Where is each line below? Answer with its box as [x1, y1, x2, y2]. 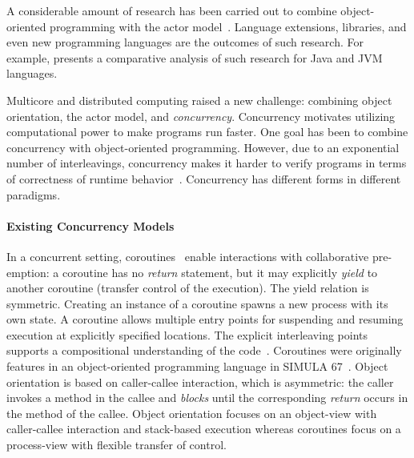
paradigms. [6, 186, 61, 203]
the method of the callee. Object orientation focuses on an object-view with [6, 404, 377, 421]
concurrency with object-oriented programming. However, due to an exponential [6, 139, 400, 155]
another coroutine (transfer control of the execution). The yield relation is [6, 279, 369, 296]
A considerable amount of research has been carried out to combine [6, 2, 337, 18]
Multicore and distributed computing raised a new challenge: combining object [6, 91, 392, 108]
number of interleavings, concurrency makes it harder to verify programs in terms [6, 155, 407, 171]
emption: [6, 263, 50, 280]
